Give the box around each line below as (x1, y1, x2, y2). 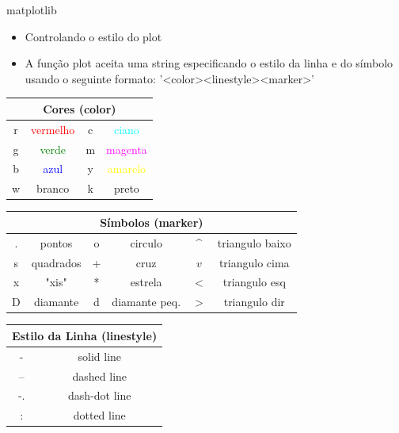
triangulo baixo (217, 234, 291, 251)
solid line (78, 347, 122, 364)
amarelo (107, 160, 146, 177)
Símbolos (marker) (100, 213, 203, 230)
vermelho (31, 121, 75, 137)
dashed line (72, 367, 127, 384)
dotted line (73, 407, 126, 423)
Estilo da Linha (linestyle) (12, 327, 158, 343)
